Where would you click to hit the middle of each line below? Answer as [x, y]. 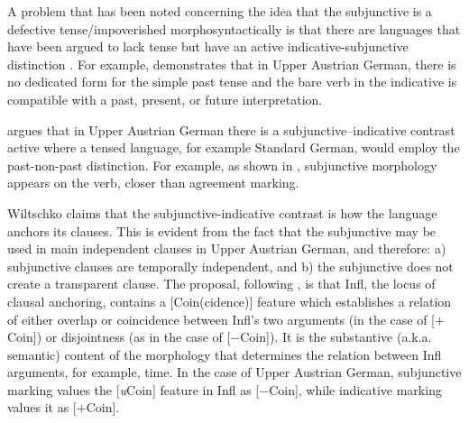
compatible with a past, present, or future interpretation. [165, 99]
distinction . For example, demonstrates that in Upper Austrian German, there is [232, 64]
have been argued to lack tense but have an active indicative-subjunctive [208, 46]
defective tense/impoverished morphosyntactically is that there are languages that [234, 28]
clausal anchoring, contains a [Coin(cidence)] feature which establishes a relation [230, 301]
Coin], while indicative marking [355, 389]
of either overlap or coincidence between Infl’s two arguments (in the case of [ [221, 319]
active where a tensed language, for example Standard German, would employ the [234, 147]
